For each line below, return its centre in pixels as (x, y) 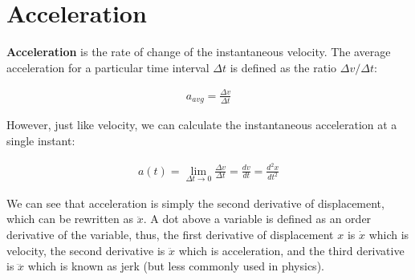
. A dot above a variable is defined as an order (257, 219)
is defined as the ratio (283, 67)
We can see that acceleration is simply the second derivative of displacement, (195, 203)
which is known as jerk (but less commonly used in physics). (176, 266)
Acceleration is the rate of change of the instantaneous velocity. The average (199, 52)
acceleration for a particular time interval (108, 67)
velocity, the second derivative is (86, 250)
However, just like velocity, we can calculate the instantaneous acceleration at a (202, 125)
